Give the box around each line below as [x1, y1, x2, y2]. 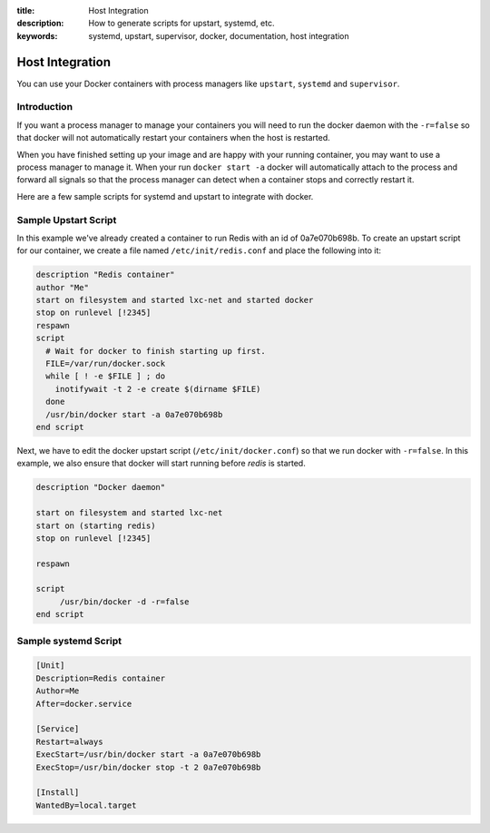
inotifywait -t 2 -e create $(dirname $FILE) [54, 384, 261, 394]
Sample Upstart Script [16, 213, 117, 226]
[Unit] [35, 661, 65, 671]
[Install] [35, 788, 80, 798]
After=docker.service [35, 699, 132, 709]
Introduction [16, 101, 73, 113]
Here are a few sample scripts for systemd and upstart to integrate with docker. [16, 191, 314, 201]
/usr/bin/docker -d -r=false [59, 596, 190, 607]
